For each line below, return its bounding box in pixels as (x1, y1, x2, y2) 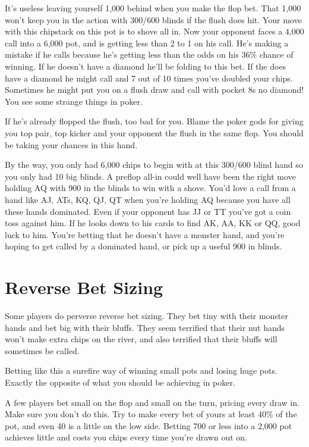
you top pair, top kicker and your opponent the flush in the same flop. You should (5, 126, 304, 139)
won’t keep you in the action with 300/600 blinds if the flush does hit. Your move (5, 13, 302, 26)
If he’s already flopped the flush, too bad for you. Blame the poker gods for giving (5, 115, 304, 127)
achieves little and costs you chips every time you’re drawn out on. (5, 431, 247, 443)
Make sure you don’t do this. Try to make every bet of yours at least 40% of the (5, 408, 297, 420)
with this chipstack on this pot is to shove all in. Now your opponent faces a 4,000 (5, 25, 304, 37)
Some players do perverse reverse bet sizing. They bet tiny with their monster (5, 310, 289, 321)
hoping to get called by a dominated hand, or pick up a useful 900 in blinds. (5, 240, 282, 252)
